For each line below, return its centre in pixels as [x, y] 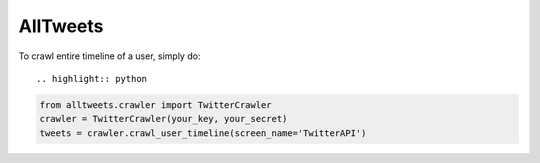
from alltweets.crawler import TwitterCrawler [155, 104]
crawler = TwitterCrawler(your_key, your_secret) [163, 119]
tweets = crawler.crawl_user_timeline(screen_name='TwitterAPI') [203, 133]
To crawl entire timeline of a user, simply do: [109, 56]
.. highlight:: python [92, 78]
